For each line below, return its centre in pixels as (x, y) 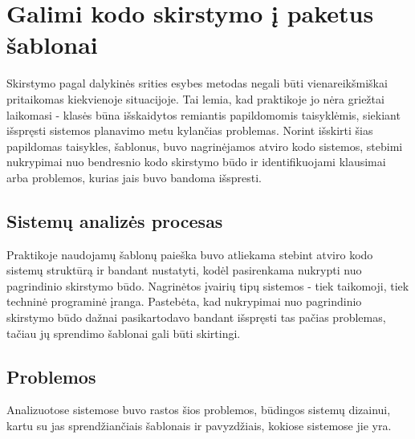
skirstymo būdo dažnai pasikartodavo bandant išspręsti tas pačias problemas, (196, 317)
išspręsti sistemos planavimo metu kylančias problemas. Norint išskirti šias (190, 130)
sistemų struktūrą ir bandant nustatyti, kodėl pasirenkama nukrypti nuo (184, 270)
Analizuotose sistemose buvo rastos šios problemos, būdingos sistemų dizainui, (199, 410)
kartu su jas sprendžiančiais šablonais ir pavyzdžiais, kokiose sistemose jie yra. (199, 426)
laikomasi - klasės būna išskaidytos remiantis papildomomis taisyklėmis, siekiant (203, 114)
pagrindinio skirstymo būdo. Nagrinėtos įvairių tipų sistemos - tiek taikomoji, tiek (208, 285)
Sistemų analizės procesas (115, 220)
